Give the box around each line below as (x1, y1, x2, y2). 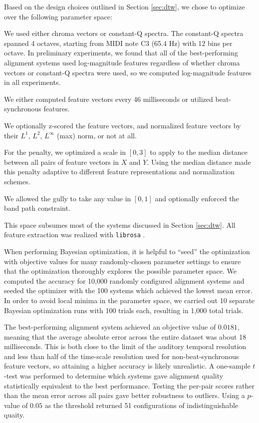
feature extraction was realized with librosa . (4, 229, 145, 240)
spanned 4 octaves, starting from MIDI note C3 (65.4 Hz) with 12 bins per (4, 37, 233, 48)
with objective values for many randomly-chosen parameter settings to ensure (4, 256, 241, 266)
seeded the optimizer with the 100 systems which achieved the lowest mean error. (4, 285, 253, 296)
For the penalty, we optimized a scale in (4, 147, 126, 157)
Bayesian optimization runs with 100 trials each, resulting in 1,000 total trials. (4, 305, 244, 315)
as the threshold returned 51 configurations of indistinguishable (44, 400, 239, 410)
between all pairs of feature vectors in (4, 156, 119, 167)
